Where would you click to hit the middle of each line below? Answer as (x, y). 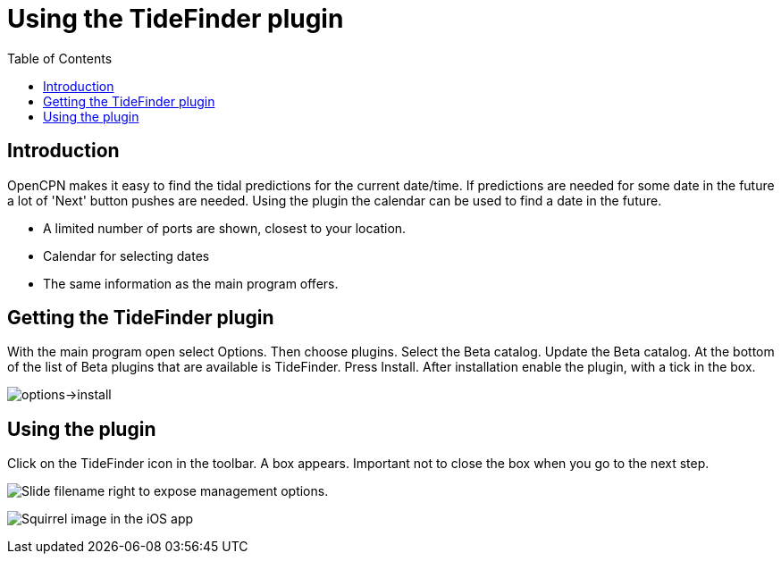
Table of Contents (60, 58)
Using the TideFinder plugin (176, 19)
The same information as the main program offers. (191, 283)
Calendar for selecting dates (126, 255)
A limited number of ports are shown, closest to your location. (225, 228)
